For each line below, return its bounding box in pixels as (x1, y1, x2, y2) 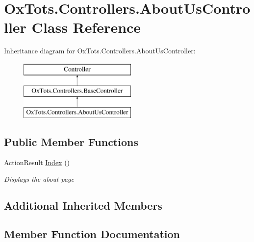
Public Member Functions (4, 134, 138, 149)
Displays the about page (4, 173, 74, 184)
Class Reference (31, 17, 141, 37)
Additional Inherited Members (4, 197, 162, 213)
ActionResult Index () (4, 157, 70, 168)
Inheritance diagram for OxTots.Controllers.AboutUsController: (4, 46, 196, 56)
